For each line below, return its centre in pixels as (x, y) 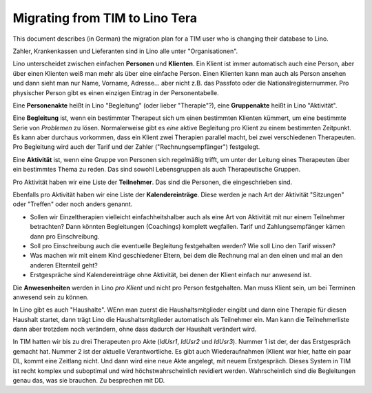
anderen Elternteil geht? (64, 265)
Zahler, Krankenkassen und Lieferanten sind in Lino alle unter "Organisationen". (125, 51)
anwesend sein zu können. (51, 297)
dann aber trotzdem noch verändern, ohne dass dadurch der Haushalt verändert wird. (135, 329)
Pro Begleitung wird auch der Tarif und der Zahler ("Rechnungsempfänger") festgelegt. (136, 147)
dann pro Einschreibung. (65, 236)
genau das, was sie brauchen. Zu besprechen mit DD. (89, 381)
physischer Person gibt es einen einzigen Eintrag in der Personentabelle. (116, 92)
